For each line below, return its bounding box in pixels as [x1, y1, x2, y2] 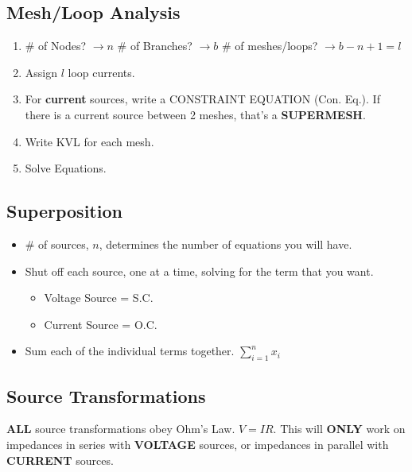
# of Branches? [117, 37, 192, 54]
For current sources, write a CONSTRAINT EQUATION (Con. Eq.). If [25, 91, 380, 107]
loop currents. [68, 64, 135, 80]
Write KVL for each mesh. [25, 133, 154, 149]
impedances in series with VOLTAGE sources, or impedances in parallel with [6, 435, 389, 452]
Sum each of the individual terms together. [25, 342, 235, 359]
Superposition [6, 199, 122, 223]
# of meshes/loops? [222, 37, 318, 54]
